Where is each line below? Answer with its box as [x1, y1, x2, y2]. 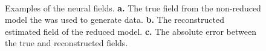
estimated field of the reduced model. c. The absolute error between [5, 25, 256, 37]
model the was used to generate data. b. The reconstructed [5, 13, 224, 26]
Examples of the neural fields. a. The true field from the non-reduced [5, 1, 261, 14]
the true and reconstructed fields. [5, 37, 128, 49]
